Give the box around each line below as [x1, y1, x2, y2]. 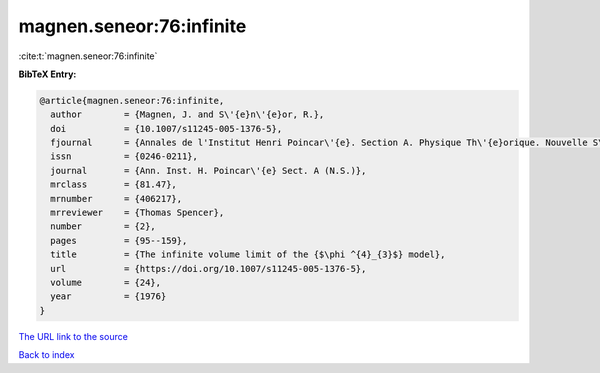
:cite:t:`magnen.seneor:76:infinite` [18, 50, 158, 62]
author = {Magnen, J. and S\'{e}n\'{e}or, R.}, [50, 109, 325, 120]
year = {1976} [50, 291, 167, 302]
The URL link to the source [18, 330, 129, 342]
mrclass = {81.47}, [50, 179, 177, 190]
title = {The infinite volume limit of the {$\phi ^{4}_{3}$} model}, [50, 249, 446, 260]
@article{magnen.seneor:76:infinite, [39, 95, 225, 106]
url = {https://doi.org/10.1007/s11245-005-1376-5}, [50, 263, 367, 274]
